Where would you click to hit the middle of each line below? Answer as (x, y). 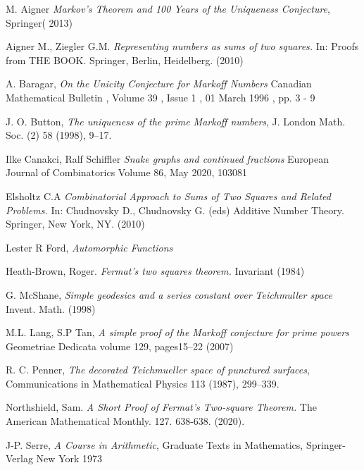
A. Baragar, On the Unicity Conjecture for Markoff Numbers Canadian (159, 84)
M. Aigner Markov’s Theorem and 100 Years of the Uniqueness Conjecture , (168, 8)
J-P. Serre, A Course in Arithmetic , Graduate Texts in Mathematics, (155, 444)
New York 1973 (69, 458)
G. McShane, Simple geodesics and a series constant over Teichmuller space (169, 294)
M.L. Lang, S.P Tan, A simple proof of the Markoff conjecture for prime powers (177, 332)
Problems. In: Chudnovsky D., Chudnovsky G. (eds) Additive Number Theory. (175, 210)
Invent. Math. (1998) (51, 308)
